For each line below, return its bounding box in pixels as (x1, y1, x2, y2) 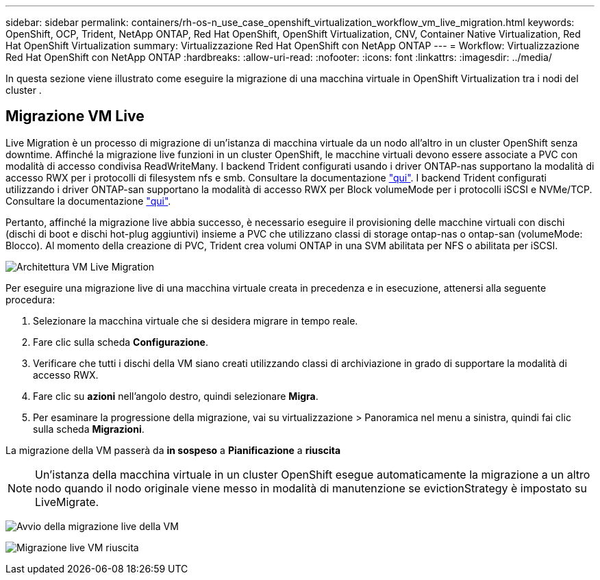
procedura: (5, 293, 55, 305)
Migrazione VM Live (5, 108, 145, 125)
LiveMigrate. (35, 494, 99, 509)
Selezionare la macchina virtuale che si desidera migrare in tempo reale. (33, 314, 358, 327)
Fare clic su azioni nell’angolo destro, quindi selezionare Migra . (33, 390, 318, 402)
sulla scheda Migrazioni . (33, 423, 145, 435)
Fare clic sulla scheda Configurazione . (33, 336, 208, 348)
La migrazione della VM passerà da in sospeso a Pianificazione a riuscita (5, 444, 341, 456)
